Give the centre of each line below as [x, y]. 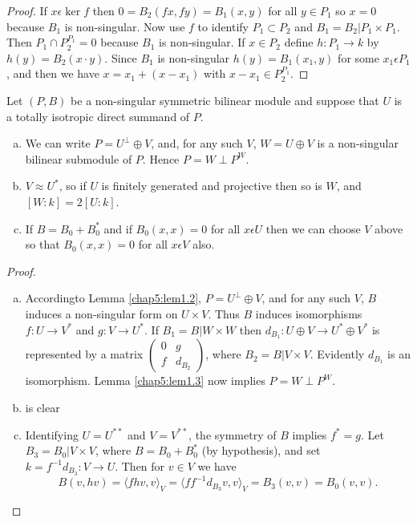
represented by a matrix [84, 354]
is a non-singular [358, 143]
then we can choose [313, 228]
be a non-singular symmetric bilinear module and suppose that [225, 100]
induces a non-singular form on [101, 313]
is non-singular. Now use [125, 26]
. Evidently [337, 354]
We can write [58, 143]
